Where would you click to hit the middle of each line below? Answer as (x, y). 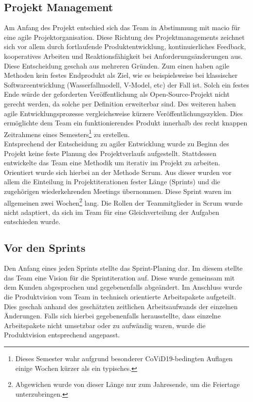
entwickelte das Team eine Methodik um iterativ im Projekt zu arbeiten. (112, 163)
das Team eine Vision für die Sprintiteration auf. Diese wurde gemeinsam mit (119, 277)
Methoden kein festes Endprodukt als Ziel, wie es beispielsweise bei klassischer (121, 75)
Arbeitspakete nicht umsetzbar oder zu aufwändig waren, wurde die (105, 325)
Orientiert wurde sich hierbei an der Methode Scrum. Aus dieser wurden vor (118, 172)
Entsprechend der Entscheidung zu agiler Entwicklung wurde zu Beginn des (117, 143)
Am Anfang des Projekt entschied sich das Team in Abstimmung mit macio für (122, 27)
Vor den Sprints (45, 248)
